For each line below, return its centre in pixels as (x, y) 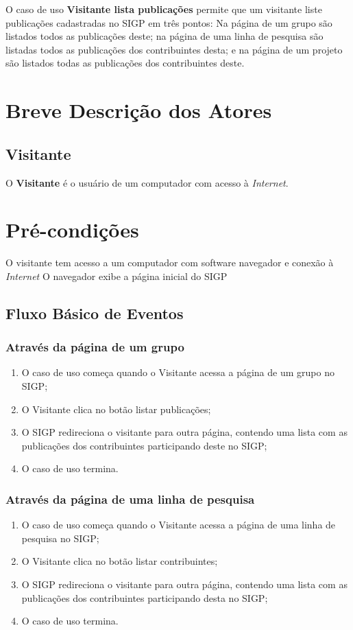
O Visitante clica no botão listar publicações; (116, 409)
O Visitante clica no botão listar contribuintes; (120, 561)
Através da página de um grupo (95, 347)
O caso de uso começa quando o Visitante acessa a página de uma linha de (179, 525)
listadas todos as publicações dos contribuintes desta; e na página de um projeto (174, 49)
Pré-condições (72, 230)
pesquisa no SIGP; (60, 538)
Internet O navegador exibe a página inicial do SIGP (117, 276)
